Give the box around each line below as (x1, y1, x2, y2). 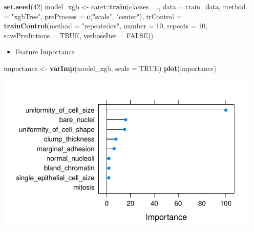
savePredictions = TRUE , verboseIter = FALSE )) (4, 30, 154, 40)
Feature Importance (15, 46, 75, 57)
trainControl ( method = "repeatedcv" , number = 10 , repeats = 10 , (4, 21, 208, 31)
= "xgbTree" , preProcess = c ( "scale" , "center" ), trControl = (4, 11, 182, 21)
